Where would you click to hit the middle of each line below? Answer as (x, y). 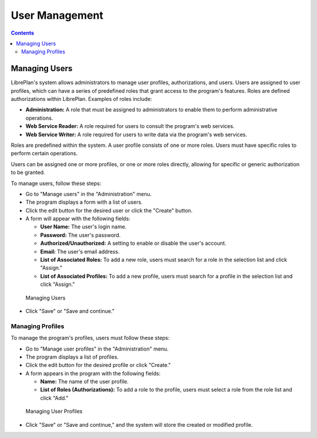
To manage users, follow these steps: (56, 183)
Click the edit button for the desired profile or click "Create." (98, 365)
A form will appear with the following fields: (78, 219)
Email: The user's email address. (80, 251)
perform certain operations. (44, 153)
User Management (57, 15)
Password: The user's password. (80, 235)
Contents (23, 33)
